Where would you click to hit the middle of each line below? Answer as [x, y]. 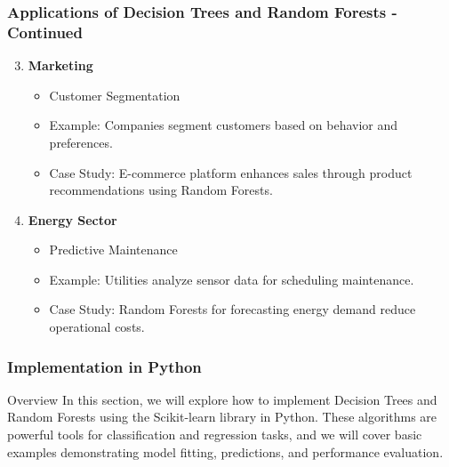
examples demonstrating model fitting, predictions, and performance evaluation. [225, 451]
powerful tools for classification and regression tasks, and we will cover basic [215, 435]
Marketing [60, 65]
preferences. [81, 142]
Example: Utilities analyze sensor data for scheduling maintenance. [232, 279]
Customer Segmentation [115, 95]
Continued [45, 32]
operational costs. [97, 327]
